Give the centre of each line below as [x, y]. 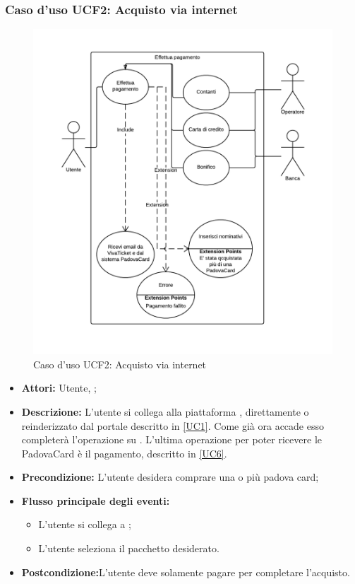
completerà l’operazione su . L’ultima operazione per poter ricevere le [172, 439]
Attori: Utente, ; [59, 388]
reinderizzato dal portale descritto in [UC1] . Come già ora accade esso [173, 425]
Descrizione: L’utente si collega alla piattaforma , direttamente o [165, 411]
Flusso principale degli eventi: [96, 500]
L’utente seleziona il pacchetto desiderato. [129, 548]
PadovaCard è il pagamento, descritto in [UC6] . [124, 453]
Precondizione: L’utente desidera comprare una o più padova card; [170, 477]
